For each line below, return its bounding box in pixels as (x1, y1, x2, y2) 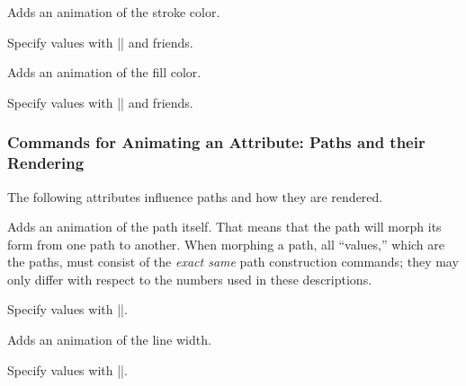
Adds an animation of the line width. (7, 330, 211, 349)
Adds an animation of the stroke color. (7, 3, 220, 21)
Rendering (7, 152, 85, 174)
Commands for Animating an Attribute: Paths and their (7, 131, 426, 154)
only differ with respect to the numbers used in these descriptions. (7, 269, 372, 288)
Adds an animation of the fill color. (7, 63, 202, 82)
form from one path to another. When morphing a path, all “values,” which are (7, 234, 445, 253)
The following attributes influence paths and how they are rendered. (7, 187, 383, 206)
